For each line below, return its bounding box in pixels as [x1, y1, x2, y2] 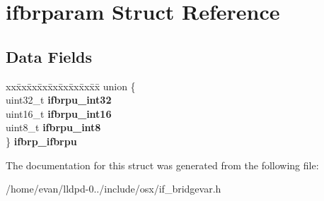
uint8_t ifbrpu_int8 [6, 120, 101, 135]
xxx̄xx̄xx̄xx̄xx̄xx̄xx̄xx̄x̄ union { [6, 78, 136, 93]
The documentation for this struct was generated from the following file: [6, 157, 319, 172]
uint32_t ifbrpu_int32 [6, 92, 112, 107]
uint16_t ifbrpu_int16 [6, 106, 112, 121]
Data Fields [6, 45, 93, 67]
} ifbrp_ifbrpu [6, 133, 77, 148]
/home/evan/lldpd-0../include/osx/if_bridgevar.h [6, 181, 221, 196]
